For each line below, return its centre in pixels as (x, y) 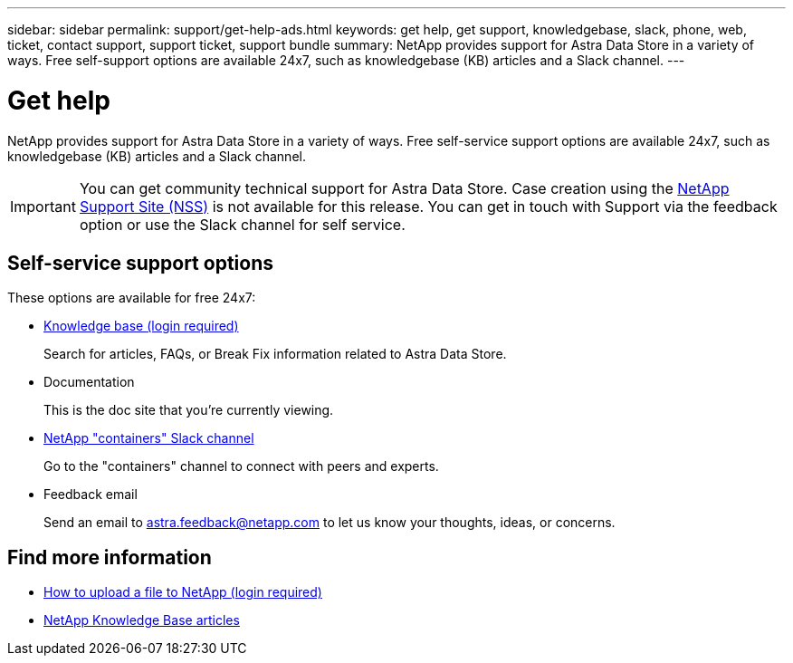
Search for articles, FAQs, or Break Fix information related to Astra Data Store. (275, 354)
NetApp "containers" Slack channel (149, 438)
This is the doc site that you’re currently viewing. (189, 410)
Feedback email (91, 495)
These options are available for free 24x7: (132, 298)
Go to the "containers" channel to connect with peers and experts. (241, 466)
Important (43, 206)
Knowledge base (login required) (141, 326)
